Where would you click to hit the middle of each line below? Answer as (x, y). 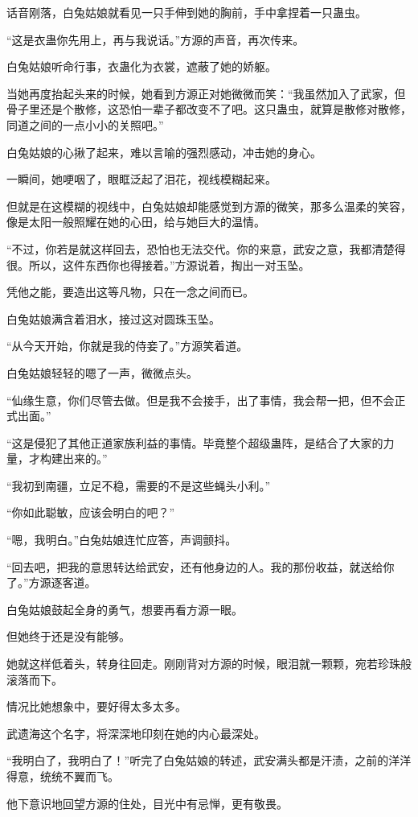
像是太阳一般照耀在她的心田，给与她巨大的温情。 (136, 222)
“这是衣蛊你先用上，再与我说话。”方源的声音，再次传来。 (156, 39)
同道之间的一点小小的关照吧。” (85, 124)
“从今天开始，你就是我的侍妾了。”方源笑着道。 (127, 346)
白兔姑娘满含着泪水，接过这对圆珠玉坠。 (113, 318)
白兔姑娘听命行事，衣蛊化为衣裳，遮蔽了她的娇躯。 (141, 66)
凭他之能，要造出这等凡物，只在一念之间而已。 (130, 292)
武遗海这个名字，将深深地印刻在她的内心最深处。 (136, 733)
